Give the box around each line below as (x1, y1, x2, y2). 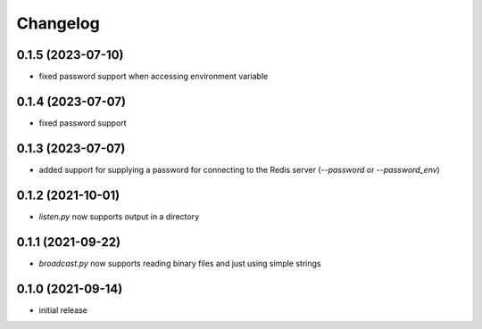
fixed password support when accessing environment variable (38, 71, 269, 82)
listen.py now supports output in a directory (38, 210, 200, 222)
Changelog (16, 13, 100, 33)
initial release (38, 304, 88, 316)
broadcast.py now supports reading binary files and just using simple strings (38, 258, 321, 268)
